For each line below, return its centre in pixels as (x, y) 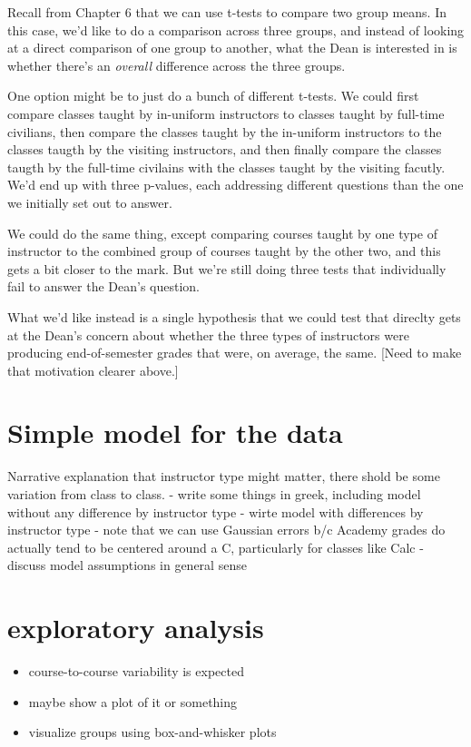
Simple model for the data (175, 432)
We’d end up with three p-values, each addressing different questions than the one (235, 185)
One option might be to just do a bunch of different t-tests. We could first (213, 96)
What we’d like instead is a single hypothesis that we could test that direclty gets (234, 316)
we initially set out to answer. (90, 202)
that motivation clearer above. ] (93, 370)
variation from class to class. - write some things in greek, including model (214, 494)
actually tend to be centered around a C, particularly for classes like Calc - (216, 547)
